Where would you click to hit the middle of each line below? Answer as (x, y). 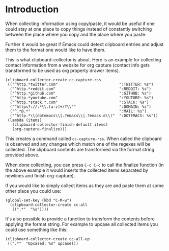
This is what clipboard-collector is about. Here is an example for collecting (83, 59)
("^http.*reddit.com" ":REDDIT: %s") (81, 89)
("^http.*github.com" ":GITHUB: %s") (81, 93)
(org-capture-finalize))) (39, 129)
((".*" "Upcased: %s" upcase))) (43, 243)
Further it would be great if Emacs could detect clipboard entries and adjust (84, 44)
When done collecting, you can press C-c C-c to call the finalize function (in (84, 165)
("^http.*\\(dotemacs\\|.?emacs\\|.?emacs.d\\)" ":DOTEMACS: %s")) (84, 116)
